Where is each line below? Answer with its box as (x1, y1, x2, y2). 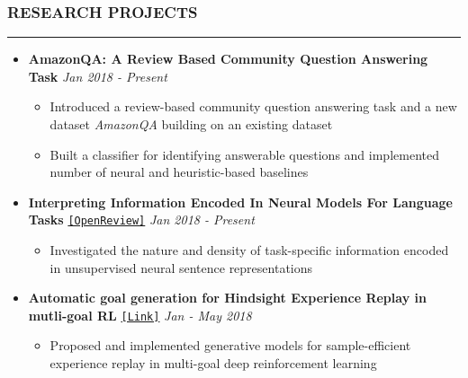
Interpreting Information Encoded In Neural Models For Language (28, 192, 453, 211)
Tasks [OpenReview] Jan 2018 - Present (28, 210, 255, 229)
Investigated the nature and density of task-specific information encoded (49, 241, 449, 259)
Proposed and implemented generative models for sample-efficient (49, 336, 411, 355)
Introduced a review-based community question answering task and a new (49, 97, 457, 116)
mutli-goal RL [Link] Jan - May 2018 (28, 305, 252, 324)
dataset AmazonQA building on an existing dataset (49, 115, 333, 133)
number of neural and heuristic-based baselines (49, 163, 309, 181)
